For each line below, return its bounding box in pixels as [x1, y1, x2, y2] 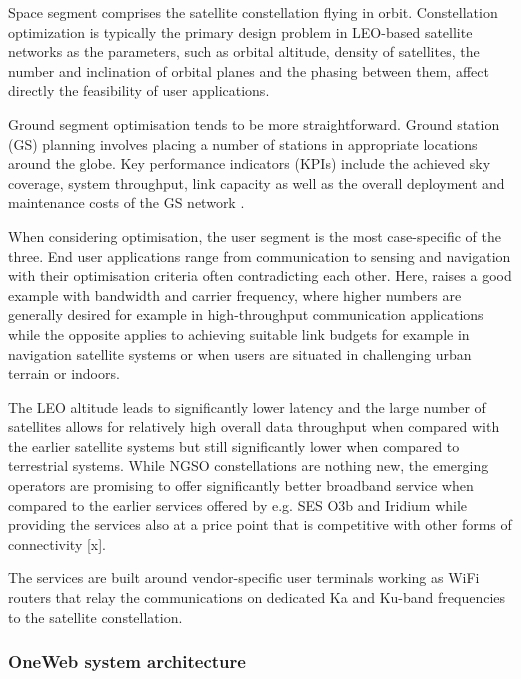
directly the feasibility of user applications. [8, 80, 270, 101]
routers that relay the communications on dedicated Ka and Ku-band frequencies [8, 587, 506, 608]
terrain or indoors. [8, 363, 120, 384]
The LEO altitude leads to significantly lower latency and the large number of [8, 396, 486, 417]
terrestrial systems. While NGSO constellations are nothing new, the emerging [8, 455, 489, 476]
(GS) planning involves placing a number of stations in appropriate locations [8, 133, 478, 154]
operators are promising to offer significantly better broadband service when [8, 475, 474, 496]
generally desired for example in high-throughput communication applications [8, 304, 484, 325]
